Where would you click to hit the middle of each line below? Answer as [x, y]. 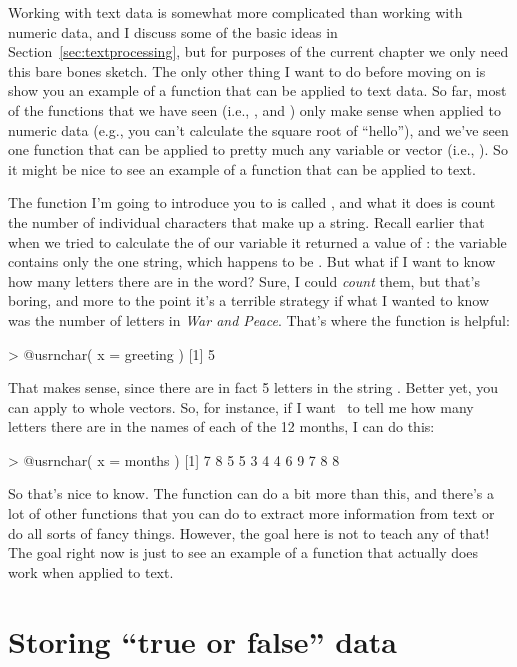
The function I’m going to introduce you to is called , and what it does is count [252, 202]
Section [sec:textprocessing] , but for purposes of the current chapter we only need [258, 51]
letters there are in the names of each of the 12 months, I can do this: [221, 426]
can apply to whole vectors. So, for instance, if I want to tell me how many [241, 406]
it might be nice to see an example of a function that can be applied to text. [242, 168]
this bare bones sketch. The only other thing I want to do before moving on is [247, 70]
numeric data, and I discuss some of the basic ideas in [173, 31]
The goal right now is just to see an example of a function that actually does [243, 552]
